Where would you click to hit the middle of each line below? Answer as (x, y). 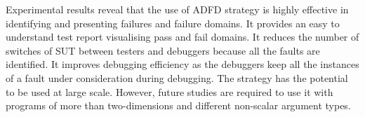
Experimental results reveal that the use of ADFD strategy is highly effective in (177, 9)
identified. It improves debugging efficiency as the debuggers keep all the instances (182, 64)
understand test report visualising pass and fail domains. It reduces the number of (182, 37)
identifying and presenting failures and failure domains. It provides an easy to (173, 23)
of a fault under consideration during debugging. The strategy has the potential (177, 77)
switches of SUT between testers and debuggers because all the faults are (163, 50)
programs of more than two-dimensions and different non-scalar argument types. (178, 105)
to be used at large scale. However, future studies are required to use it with (170, 91)
